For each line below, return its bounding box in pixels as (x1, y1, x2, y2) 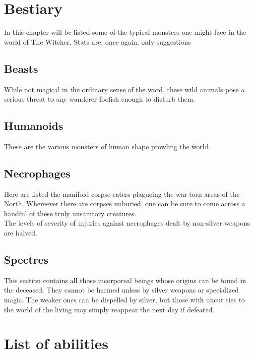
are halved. (4, 228, 37, 238)
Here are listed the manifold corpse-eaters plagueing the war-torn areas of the (4, 188, 240, 199)
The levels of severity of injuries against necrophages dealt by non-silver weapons (4, 218, 250, 228)
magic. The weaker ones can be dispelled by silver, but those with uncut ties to (4, 294, 245, 305)
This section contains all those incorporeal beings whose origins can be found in (4, 275, 246, 285)
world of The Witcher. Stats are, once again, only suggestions (4, 36, 191, 47)
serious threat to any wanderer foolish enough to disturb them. (4, 94, 195, 104)
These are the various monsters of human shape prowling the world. (4, 141, 210, 151)
